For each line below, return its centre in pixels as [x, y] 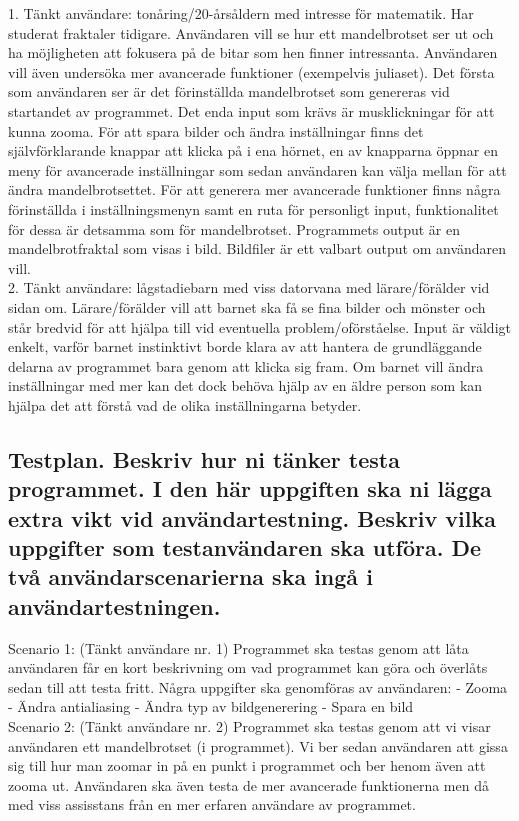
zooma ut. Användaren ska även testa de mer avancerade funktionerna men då [248, 784]
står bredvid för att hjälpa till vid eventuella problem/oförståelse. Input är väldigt [259, 326]
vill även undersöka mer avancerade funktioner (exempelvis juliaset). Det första [251, 71]
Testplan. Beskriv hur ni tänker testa [204, 458]
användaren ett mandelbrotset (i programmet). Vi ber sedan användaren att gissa [258, 745]
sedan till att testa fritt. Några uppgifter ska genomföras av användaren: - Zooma [258, 686]
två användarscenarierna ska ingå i [190, 576]
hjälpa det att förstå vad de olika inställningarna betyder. [185, 404]
